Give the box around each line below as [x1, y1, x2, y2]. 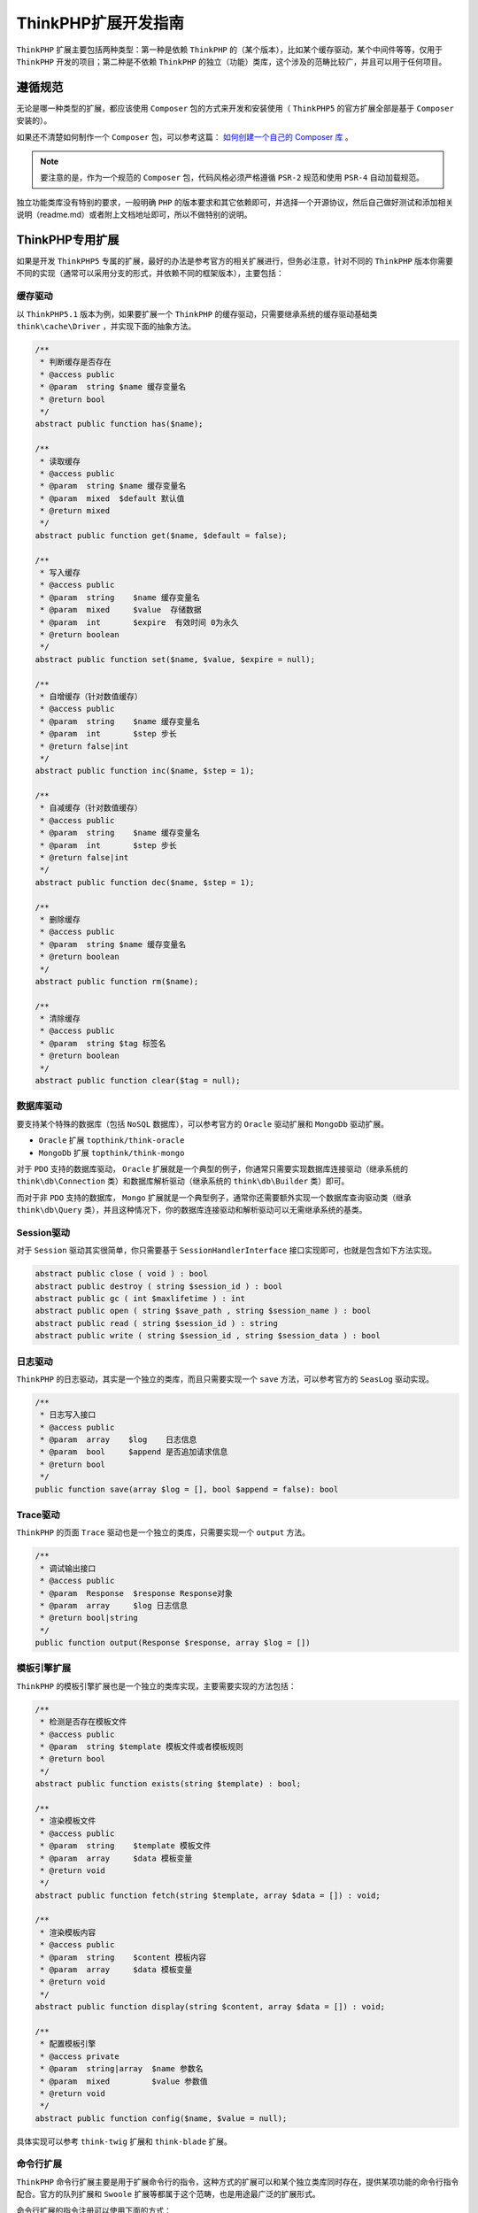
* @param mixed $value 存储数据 [40, 605, 203, 615]
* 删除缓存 [40, 914, 81, 924]
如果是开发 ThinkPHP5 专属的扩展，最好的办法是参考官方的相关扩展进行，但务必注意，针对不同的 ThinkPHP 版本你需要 [16, 256, 454, 266]
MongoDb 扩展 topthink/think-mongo [38, 1147, 185, 1158]
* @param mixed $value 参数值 [40, 2076, 208, 2086]
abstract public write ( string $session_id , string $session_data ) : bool [35, 1330, 381, 1341]
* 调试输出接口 [40, 1563, 96, 1573]
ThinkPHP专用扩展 [16, 233, 119, 247]
